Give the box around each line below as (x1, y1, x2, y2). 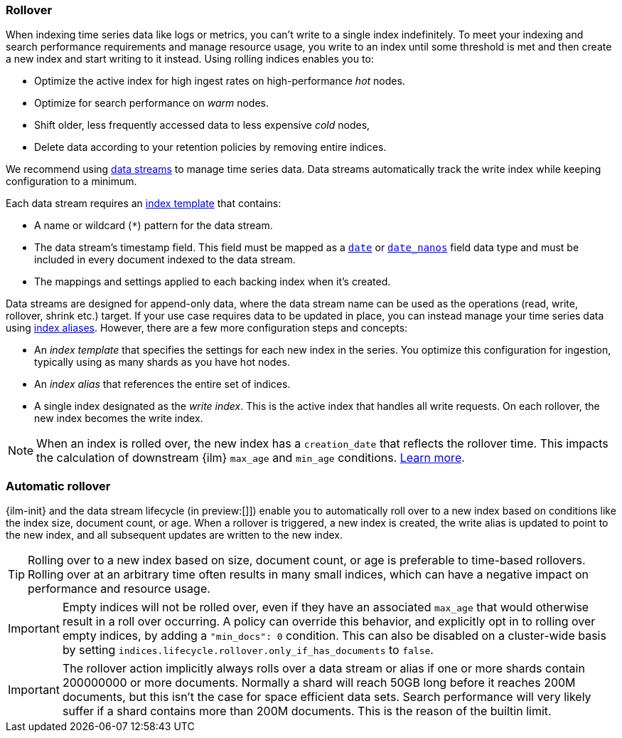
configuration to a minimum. (6, 175, 137, 188)
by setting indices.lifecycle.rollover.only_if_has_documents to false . (62, 643, 434, 658)
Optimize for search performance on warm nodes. (34, 97, 269, 110)
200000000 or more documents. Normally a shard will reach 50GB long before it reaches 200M (62, 675, 576, 690)
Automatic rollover (6, 478, 111, 493)
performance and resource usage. (28, 581, 210, 596)
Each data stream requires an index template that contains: (6, 197, 281, 210)
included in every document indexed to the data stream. (34, 253, 296, 266)
